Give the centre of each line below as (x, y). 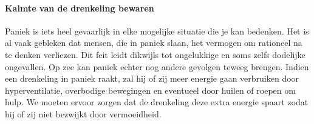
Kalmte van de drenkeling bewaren (80, 8)
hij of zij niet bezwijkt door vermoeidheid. (83, 113)
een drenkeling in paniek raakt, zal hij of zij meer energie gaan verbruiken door (152, 78)
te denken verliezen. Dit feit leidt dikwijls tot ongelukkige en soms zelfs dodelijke (155, 54)
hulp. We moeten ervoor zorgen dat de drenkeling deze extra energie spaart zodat (157, 102)
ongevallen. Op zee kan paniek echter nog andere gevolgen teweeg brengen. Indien (157, 66)
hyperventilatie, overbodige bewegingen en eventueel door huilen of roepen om (150, 90)
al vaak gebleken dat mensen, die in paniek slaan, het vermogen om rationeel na (154, 43)
